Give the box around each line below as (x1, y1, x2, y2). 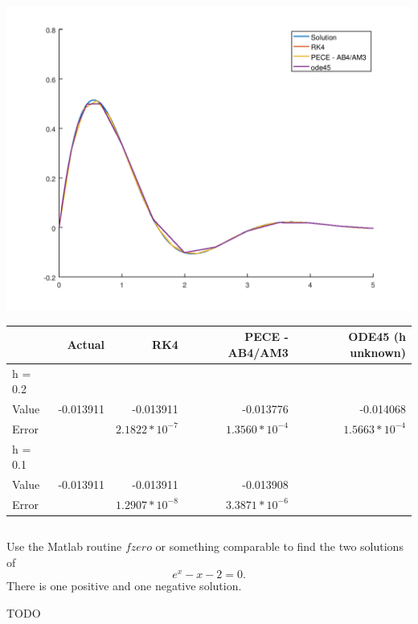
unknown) (350, 343, 406, 360)
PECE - (244, 328, 289, 345)
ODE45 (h (348, 328, 406, 345)
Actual (67, 335, 104, 352)
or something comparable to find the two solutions (155, 538, 404, 555)
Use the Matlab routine (6, 538, 122, 555)
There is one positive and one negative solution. (6, 577, 242, 594)
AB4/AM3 (227, 343, 289, 360)
